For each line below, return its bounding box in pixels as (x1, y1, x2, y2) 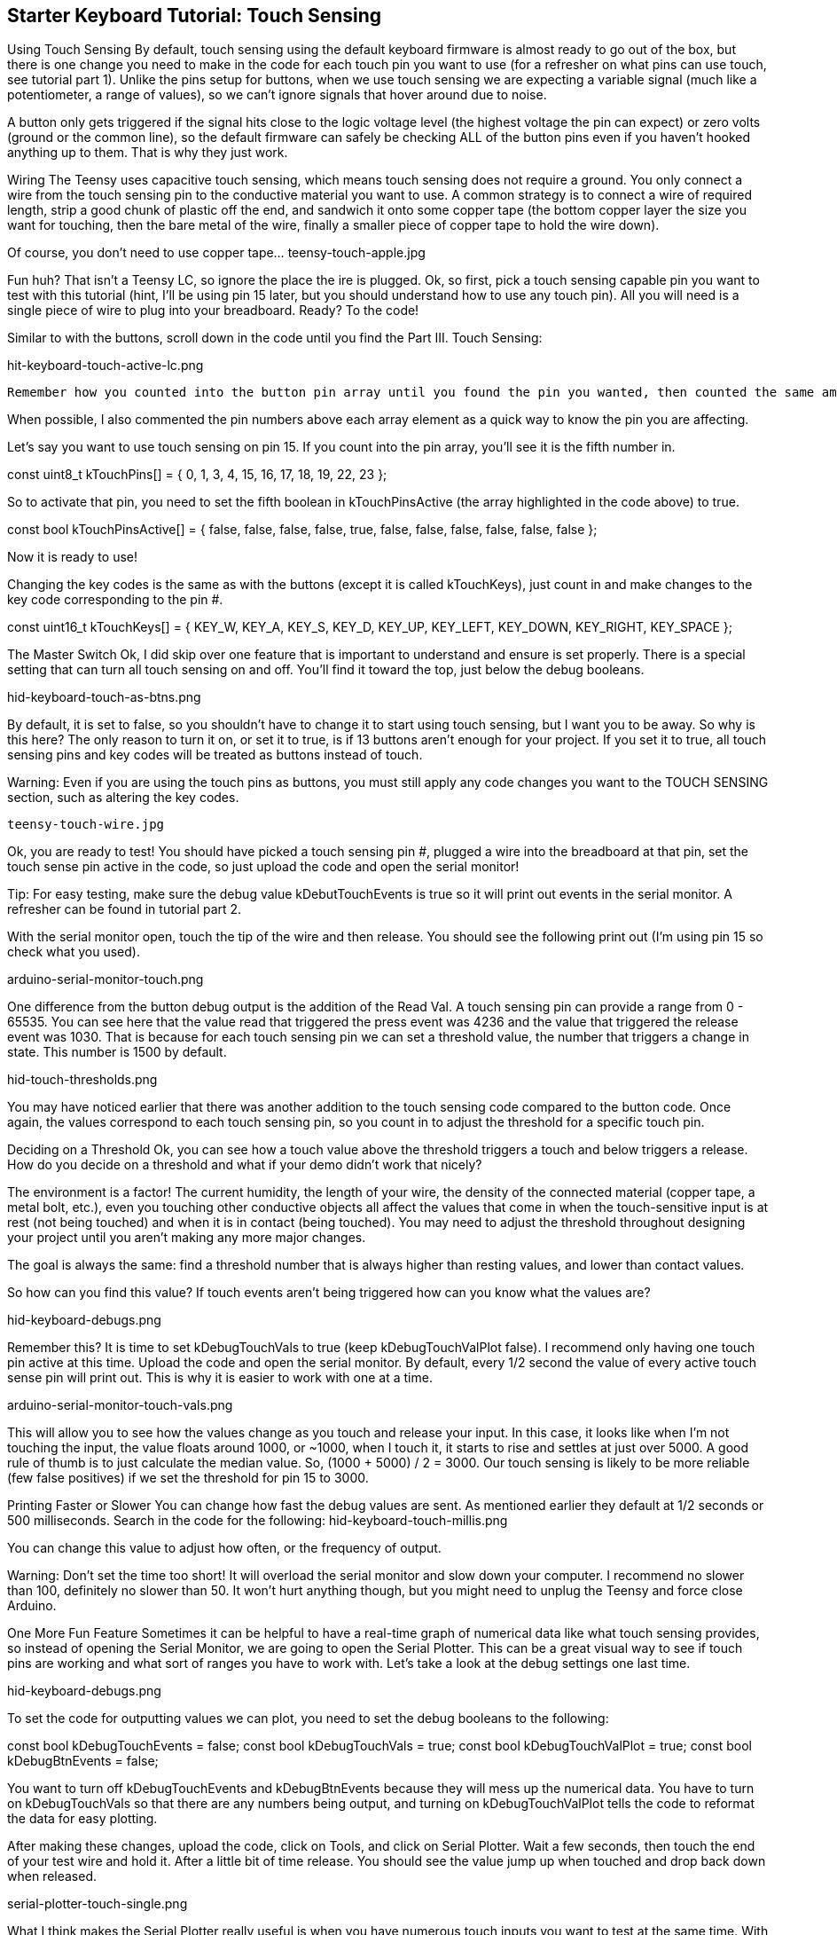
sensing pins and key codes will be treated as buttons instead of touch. (7, 747, 423, 763)
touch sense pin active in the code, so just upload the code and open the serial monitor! (7, 859, 520, 875)
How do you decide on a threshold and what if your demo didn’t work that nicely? (7, 1157, 482, 1173)
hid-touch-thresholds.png (7, 1072, 158, 1088)
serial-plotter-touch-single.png (7, 1896, 188, 1912)
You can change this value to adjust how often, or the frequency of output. (7, 1540, 442, 1556)
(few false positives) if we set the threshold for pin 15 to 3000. (7, 1470, 369, 1486)
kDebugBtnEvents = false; (7, 1753, 159, 1769)
